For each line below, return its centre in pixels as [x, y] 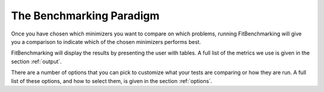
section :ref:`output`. [37, 61]
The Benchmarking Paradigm [85, 16]
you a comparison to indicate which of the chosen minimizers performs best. [106, 41]
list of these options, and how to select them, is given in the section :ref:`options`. [112, 81]
